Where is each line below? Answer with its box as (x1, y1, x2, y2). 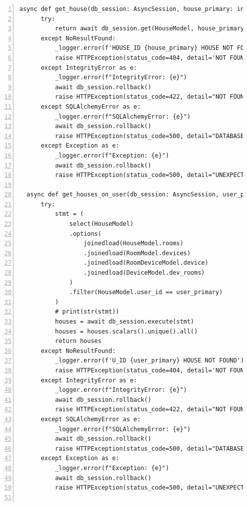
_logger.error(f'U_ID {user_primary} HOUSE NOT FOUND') (55, 357, 245, 364)
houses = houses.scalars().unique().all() (55, 328, 198, 335)
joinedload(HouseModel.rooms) (83, 240, 184, 247)
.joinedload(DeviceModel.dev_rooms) (83, 269, 205, 277)
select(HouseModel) (69, 220, 134, 228)
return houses (55, 337, 102, 345)
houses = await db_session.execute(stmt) (55, 318, 194, 325)
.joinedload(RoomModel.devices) (83, 249, 191, 257)
